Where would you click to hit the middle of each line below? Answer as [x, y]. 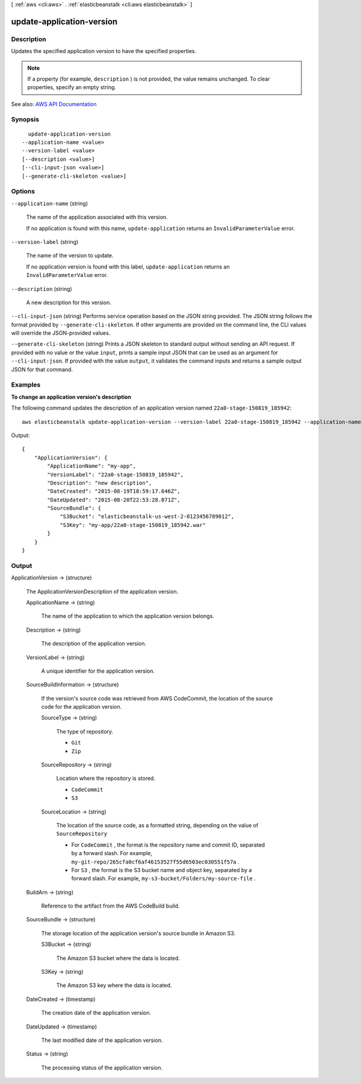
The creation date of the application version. [96, 1013]
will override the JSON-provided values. [61, 333]
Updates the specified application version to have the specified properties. [104, 51]
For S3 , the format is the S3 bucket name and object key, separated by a [162, 870]
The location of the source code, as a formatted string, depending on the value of [157, 825]
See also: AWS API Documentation [54, 104]
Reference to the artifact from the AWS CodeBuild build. [110, 906]
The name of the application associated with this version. [97, 217]
